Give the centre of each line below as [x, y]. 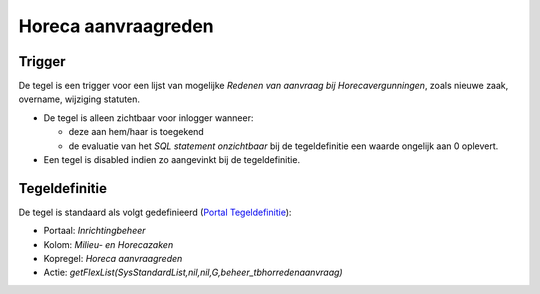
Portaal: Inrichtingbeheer [94, 231]
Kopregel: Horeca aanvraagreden [113, 259]
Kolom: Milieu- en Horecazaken [108, 244]
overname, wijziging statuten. [79, 99]
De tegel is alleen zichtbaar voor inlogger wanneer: [148, 117]
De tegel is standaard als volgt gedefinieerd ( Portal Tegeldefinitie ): [155, 212]
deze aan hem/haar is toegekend [136, 132]
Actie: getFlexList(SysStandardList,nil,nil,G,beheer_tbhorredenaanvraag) [193, 272]
